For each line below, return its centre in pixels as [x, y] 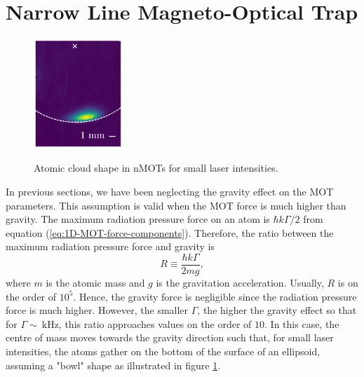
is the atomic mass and [95, 283]
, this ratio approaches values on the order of [155, 323]
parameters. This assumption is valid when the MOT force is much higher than [176, 205]
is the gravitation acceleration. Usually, [240, 283]
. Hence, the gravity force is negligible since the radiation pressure [215, 296]
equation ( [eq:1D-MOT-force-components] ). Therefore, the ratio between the [170, 232]
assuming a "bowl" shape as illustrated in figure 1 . [113, 365]
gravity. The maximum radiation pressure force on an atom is [138, 219]
